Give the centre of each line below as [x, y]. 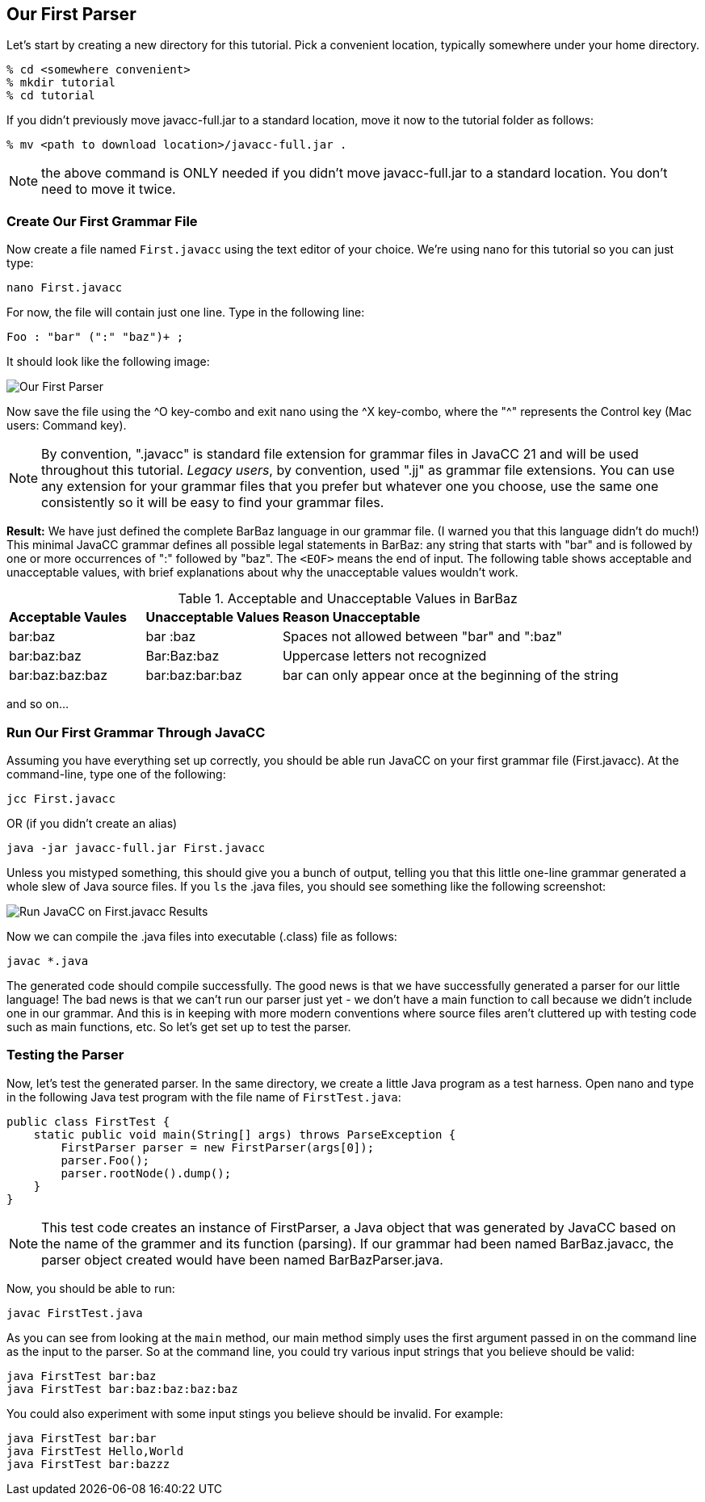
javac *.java [48, 961]
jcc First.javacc [61, 798]
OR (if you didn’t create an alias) [92, 823]
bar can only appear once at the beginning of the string [450, 675]
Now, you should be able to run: [91, 1288]
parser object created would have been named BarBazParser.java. [242, 1259]
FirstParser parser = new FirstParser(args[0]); [218, 1147]
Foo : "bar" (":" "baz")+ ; [95, 337]
